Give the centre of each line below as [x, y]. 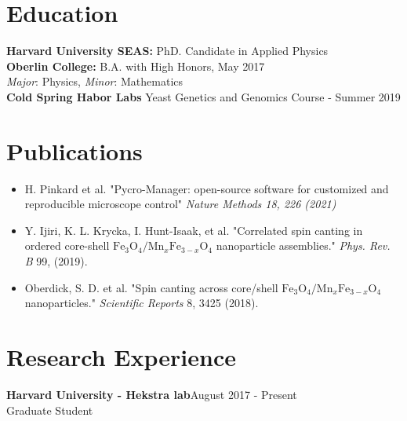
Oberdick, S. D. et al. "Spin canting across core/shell [151, 287]
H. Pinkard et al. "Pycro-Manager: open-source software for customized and [207, 188]
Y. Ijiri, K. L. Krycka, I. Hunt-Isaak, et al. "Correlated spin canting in [194, 230]
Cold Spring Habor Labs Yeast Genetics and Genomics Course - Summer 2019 [203, 96]
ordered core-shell [67, 245]
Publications [74, 150]
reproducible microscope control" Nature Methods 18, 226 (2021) [180, 204]
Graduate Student [50, 410]
